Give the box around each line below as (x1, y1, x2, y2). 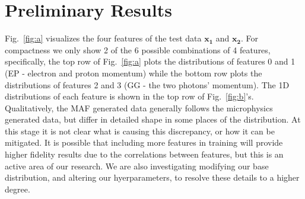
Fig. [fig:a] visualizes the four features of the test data (5, 32, 202, 44)
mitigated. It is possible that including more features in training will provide (5, 136, 283, 149)
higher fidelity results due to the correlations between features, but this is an (5, 148, 284, 161)
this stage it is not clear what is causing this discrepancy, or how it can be (5, 124, 275, 137)
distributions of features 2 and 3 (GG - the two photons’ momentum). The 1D (5, 78, 290, 91)
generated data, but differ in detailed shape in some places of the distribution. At (5, 113, 301, 126)
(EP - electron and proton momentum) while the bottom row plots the (5, 66, 262, 79)
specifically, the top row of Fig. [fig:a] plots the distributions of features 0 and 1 (5, 55, 296, 68)
